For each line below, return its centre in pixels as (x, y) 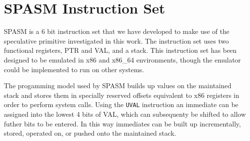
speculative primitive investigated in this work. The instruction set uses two (117, 40)
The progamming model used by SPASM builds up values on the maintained (118, 86)
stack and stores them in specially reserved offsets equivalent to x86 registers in (122, 95)
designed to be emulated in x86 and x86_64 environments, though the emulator (123, 59)
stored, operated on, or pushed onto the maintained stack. (90, 133)
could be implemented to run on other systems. (74, 69)
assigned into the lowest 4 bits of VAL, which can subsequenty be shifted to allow (125, 114)
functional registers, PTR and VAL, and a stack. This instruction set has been (120, 50)
